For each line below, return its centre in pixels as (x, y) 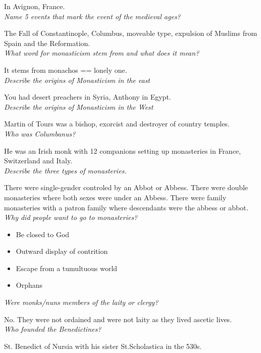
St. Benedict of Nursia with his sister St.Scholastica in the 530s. (103, 346)
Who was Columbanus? (40, 133)
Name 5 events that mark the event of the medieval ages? (92, 16)
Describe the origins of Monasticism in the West (79, 106)
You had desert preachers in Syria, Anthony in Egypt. (88, 97)
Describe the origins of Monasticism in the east (77, 80)
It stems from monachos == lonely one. (66, 70)
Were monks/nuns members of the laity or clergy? (81, 302)
